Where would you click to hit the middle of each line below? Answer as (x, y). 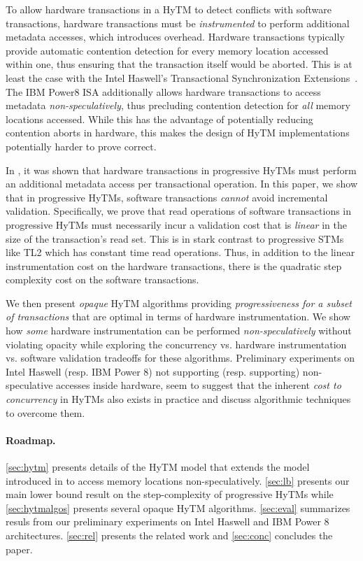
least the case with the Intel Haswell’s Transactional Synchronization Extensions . (182, 77)
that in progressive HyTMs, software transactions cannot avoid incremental (167, 197)
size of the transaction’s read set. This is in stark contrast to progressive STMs (175, 238)
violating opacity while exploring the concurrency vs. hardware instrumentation (176, 344)
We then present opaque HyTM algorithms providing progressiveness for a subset (179, 303)
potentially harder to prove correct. (81, 146)
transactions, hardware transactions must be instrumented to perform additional (178, 23)
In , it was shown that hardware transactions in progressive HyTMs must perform (181, 170)
